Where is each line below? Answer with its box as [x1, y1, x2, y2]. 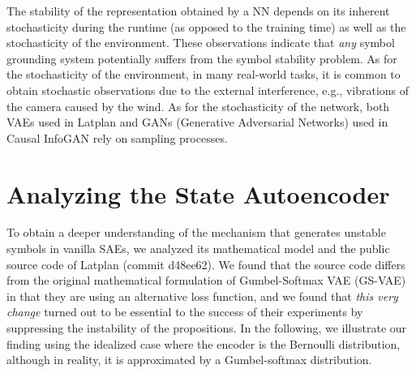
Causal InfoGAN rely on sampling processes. [6, 129, 228, 146]
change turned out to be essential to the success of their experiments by [6, 303, 363, 320]
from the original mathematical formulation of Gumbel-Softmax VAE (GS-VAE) [6, 272, 406, 289]
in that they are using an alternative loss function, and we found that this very [6, 287, 398, 304]
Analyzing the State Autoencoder [6, 177, 390, 210]
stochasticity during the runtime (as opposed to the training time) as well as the [6, 18, 406, 35]
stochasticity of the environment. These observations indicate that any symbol [6, 34, 395, 51]
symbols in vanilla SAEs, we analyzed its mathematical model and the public [6, 240, 390, 257]
